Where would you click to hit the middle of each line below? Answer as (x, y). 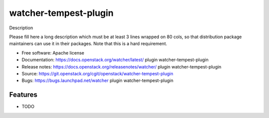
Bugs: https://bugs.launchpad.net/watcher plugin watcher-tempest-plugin (98, 81)
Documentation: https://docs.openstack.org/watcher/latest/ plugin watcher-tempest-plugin (115, 60)
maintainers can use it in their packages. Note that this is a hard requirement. (88, 44)
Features (23, 95)
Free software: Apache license (53, 53)
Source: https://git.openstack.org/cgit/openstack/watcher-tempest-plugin (98, 73)
